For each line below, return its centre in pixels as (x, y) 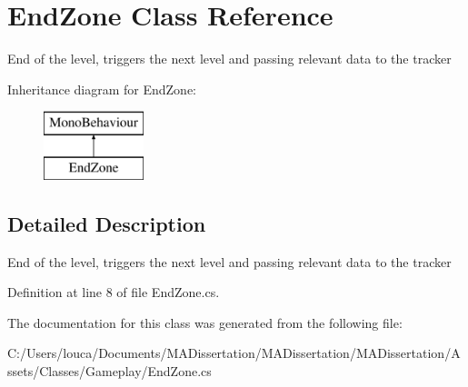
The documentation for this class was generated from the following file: (205, 322)
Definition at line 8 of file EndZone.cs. (114, 292)
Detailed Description (107, 223)
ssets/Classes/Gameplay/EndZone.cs (110, 371)
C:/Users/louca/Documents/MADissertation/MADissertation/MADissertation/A (234, 353)
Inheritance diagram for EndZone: (102, 89)
